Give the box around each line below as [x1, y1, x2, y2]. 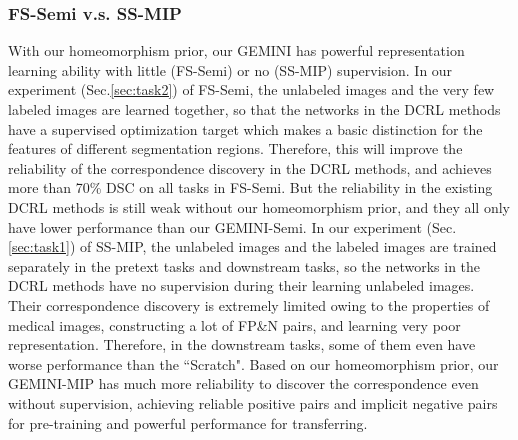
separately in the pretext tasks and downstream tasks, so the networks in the [8, 255, 481, 276]
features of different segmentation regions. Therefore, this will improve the [8, 138, 463, 159]
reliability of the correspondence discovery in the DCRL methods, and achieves [8, 157, 492, 178]
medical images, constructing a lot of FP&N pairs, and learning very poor [8, 314, 461, 335]
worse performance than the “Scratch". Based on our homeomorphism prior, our [8, 353, 499, 374]
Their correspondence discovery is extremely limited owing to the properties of [8, 294, 490, 315]
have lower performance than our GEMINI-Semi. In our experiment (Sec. [8, 216, 457, 237]
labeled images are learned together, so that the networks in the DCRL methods [8, 99, 501, 119]
